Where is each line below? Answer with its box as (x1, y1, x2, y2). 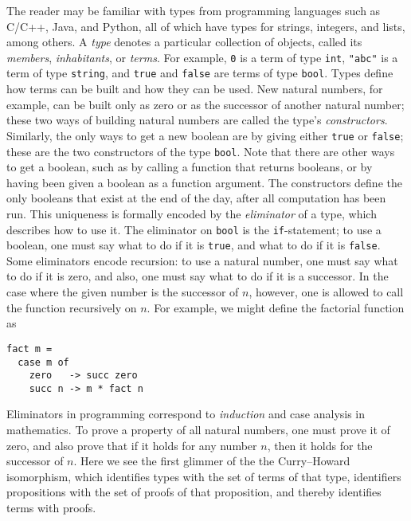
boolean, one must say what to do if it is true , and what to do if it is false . (6, 237, 381, 253)
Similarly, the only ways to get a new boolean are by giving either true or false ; (6, 127, 404, 143)
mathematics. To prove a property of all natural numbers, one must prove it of (6, 421, 390, 438)
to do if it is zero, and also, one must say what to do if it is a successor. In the (6, 268, 389, 284)
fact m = (6, 343, 53, 355)
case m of (18, 356, 69, 368)
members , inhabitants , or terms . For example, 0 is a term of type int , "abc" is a (6, 49, 398, 65)
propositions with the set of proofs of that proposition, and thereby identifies (6, 484, 382, 500)
